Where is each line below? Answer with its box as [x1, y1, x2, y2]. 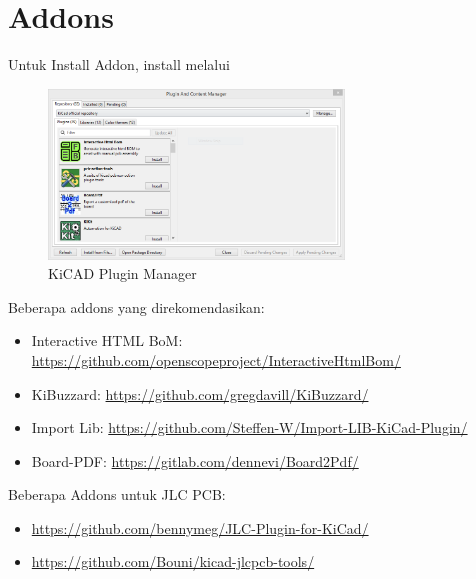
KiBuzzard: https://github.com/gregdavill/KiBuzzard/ [31, 383, 369, 404]
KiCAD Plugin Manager [48, 263, 197, 284]
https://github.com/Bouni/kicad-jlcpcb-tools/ [31, 551, 315, 572]
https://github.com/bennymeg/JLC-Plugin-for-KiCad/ [31, 517, 369, 538]
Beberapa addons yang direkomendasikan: [8, 296, 265, 317]
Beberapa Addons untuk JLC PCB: [8, 484, 226, 505]
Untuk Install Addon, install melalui [8, 54, 230, 75]
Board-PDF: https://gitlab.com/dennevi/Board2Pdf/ [31, 450, 359, 471]
